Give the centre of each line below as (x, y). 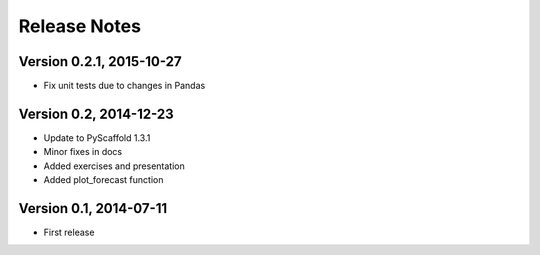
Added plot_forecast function (103, 180)
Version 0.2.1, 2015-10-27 (100, 61)
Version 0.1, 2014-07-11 (93, 208)
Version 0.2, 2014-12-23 (96, 113)
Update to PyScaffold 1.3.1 (97, 137)
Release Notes (80, 26)
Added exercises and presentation (114, 166)
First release (69, 232)
